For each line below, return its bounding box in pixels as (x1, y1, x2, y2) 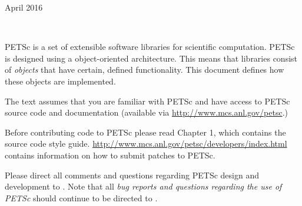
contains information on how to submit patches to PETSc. (5, 148, 215, 161)
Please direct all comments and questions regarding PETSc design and (5, 168, 259, 181)
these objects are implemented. (5, 75, 116, 87)
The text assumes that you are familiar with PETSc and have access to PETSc (5, 94, 290, 107)
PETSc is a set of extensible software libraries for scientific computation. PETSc (5, 40, 295, 53)
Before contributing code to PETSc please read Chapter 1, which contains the (5, 126, 286, 138)
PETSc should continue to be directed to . (5, 191, 158, 204)
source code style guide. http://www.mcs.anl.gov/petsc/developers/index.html (5, 137, 287, 150)
